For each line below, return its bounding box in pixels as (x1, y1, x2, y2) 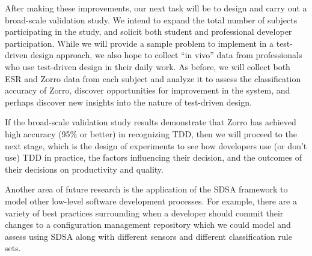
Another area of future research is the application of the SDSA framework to (5, 183, 288, 195)
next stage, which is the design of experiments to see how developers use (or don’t (5, 139, 307, 152)
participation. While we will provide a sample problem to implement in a (5, 37, 274, 49)
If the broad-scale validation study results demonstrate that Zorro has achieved (5, 116, 296, 128)
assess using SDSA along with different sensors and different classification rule (5, 230, 292, 242)
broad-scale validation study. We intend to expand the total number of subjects (5, 13, 298, 26)
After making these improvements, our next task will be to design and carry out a (5, 2, 307, 14)
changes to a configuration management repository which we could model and (5, 218, 291, 231)
